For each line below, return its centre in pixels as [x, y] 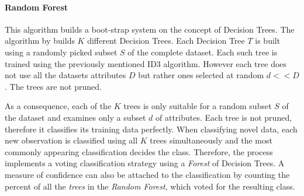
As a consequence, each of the [58, 106]
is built [268, 41]
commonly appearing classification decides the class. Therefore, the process [139, 151]
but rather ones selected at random [201, 75]
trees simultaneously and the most [211, 140]
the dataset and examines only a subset [75, 117]
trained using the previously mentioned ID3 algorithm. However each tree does [146, 63]
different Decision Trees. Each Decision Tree [166, 41]
